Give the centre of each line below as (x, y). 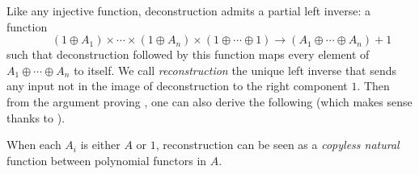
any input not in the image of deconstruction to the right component (177, 86)
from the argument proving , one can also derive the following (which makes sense (209, 101)
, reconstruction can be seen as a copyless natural (277, 145)
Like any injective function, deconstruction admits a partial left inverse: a (189, 10)
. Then (373, 86)
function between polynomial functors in (107, 160)
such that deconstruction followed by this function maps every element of (188, 54)
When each (34, 145)
